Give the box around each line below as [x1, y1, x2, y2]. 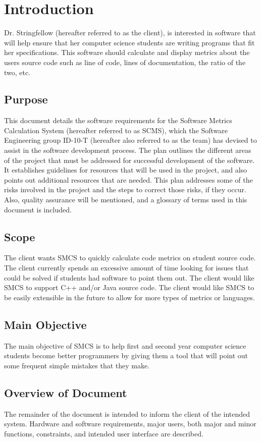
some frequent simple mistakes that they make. [4, 360, 150, 370]
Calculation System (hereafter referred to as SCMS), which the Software [4, 125, 228, 135]
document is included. [4, 204, 72, 214]
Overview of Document [4, 384, 127, 400]
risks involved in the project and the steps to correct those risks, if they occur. [4, 184, 246, 195]
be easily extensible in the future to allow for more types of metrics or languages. [4, 292, 255, 302]
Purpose [4, 91, 48, 107]
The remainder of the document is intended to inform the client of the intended [4, 408, 250, 419]
